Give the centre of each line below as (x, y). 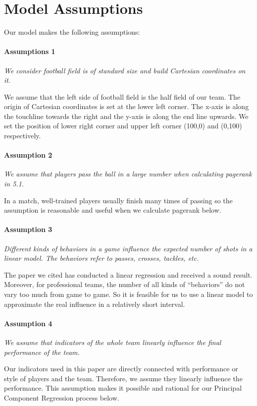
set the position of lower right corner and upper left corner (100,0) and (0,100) (123, 126)
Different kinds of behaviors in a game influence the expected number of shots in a (128, 248)
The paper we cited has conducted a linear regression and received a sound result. (128, 274)
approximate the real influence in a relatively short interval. (95, 304)
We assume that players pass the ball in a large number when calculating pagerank (128, 174)
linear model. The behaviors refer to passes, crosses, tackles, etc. (102, 258)
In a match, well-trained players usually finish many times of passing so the (118, 200)
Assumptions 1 (30, 51)
